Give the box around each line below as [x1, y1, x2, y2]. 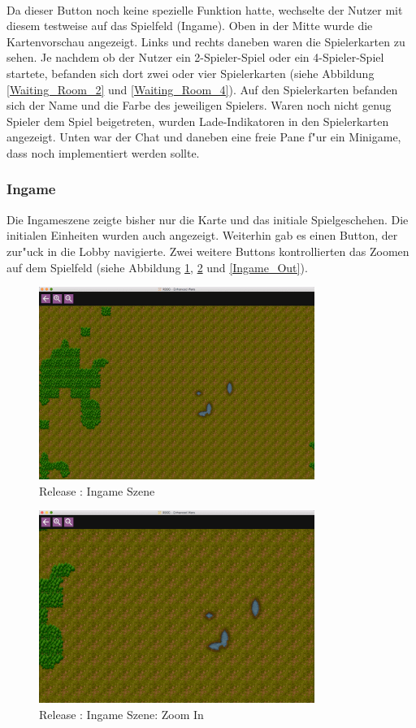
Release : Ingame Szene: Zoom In [39, 705, 204, 722]
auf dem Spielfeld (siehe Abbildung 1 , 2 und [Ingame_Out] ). [6, 258, 308, 275]
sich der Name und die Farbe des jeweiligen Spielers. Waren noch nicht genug [6, 97, 392, 114]
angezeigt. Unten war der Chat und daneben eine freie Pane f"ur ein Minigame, [6, 128, 401, 145]
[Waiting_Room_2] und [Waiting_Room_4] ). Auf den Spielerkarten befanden [6, 80, 398, 97]
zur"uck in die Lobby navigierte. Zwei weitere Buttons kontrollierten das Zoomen [6, 242, 409, 259]
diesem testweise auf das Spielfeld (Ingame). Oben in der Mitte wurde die [6, 17, 373, 34]
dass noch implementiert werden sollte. [6, 144, 200, 161]
